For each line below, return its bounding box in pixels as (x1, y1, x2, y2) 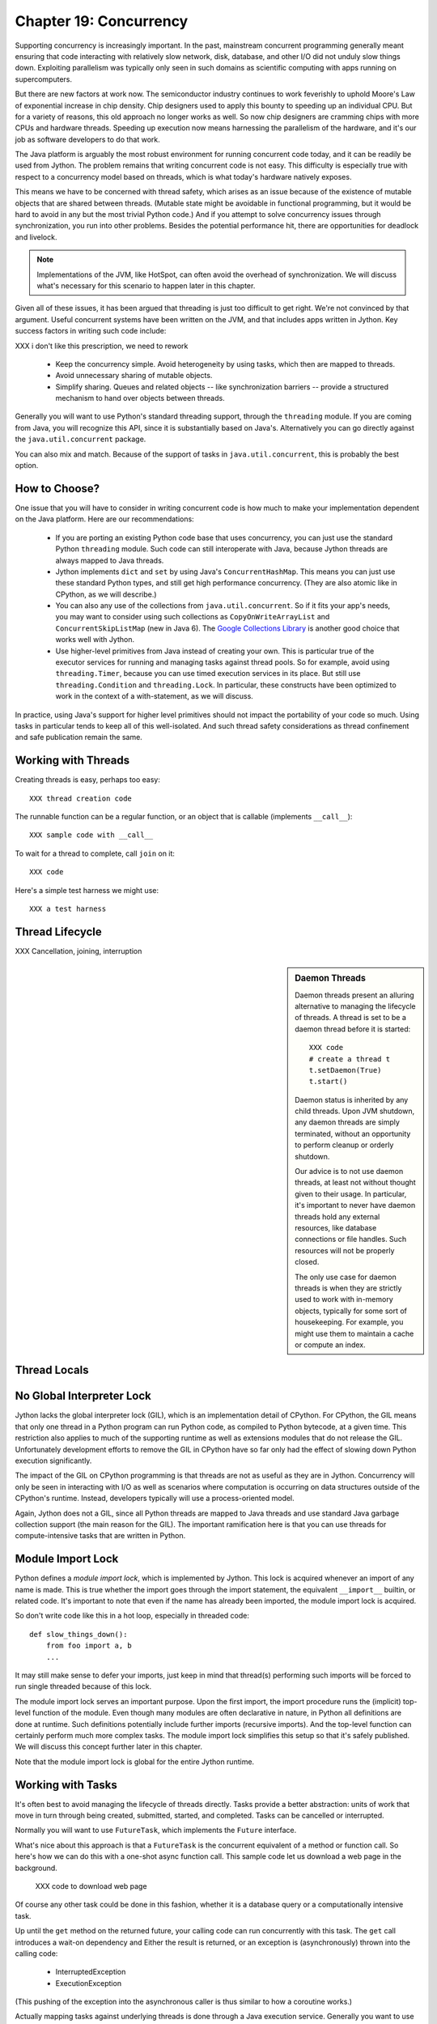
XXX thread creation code (29, 793, 133, 803)
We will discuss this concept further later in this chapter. (15, 1741, 202, 1752)
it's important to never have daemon (295, 1201, 416, 1210)
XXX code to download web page (35, 1881, 147, 1890)
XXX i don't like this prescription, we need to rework (15, 341, 189, 351)
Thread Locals (15, 1363, 89, 1377)
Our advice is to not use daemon (295, 1167, 404, 1176)
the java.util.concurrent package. (15, 434, 146, 444)
